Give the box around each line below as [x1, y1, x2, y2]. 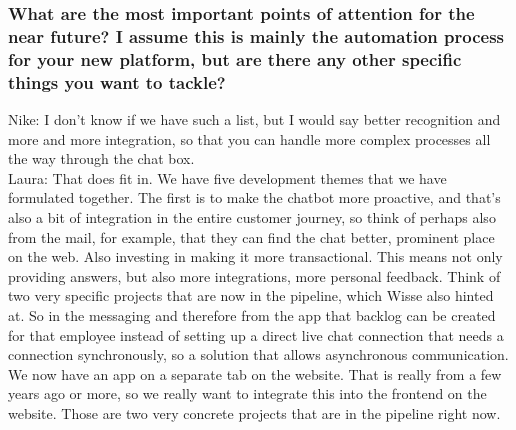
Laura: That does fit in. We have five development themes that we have [8, 167, 447, 188]
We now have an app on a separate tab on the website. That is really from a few [8, 363, 502, 384]
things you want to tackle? [8, 69, 226, 94]
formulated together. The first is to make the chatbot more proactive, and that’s [8, 187, 501, 208]
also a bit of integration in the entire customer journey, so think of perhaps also [8, 206, 496, 227]
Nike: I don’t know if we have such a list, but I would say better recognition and [8, 108, 501, 129]
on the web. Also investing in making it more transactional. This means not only [8, 246, 503, 267]
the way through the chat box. [8, 148, 195, 169]
